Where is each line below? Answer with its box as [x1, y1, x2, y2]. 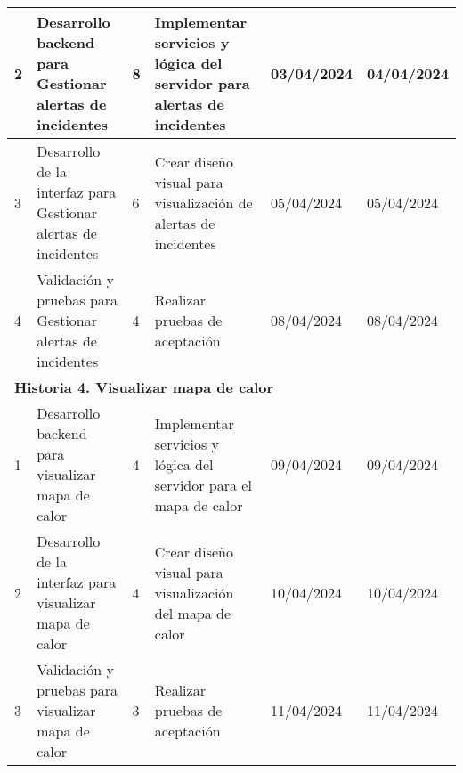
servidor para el [154, 474, 252, 495]
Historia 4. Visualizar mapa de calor [14, 377, 274, 397]
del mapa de [154, 602, 231, 623]
